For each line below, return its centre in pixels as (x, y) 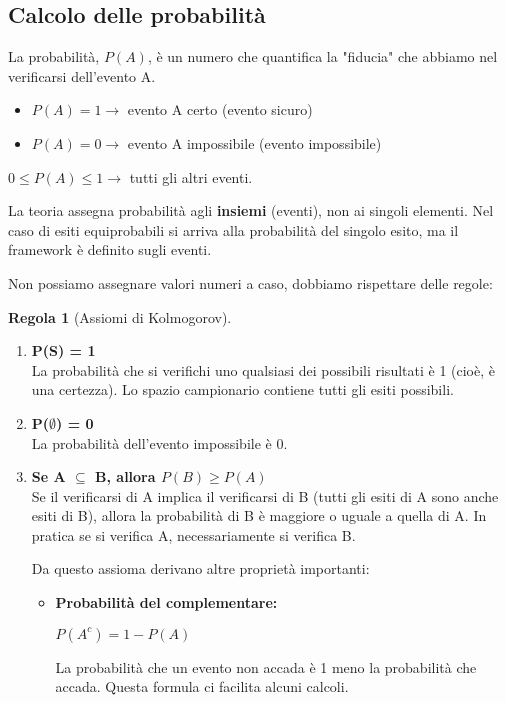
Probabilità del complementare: (166, 602)
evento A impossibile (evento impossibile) (254, 142)
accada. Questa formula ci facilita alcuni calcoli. (202, 686)
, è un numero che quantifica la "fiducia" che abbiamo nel (322, 56)
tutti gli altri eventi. (191, 176)
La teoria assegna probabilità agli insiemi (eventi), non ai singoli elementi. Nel (251, 210)
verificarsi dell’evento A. (82, 75)
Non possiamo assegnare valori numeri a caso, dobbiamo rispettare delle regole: (250, 282)
